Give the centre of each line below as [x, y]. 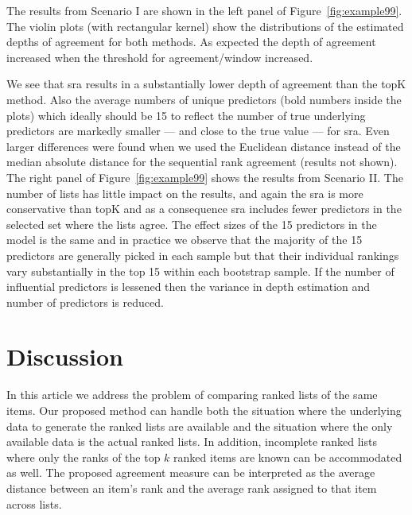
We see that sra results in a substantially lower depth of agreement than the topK [206, 84]
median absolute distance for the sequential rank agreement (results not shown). [202, 162]
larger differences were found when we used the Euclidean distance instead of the [204, 146]
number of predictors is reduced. [85, 302]
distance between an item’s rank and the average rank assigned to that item [192, 488]
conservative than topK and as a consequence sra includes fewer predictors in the [204, 209]
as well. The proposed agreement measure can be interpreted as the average [191, 472]
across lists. [34, 503]
